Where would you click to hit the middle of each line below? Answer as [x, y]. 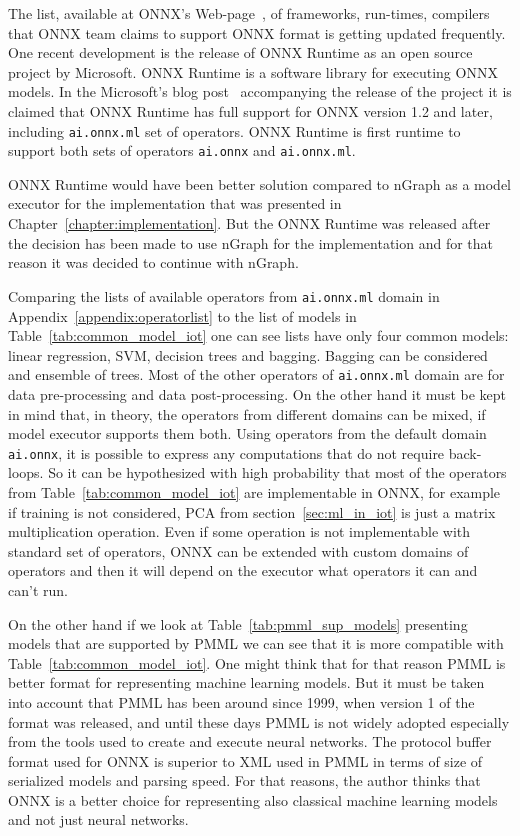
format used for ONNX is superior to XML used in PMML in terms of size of [245, 760]
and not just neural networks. [98, 819]
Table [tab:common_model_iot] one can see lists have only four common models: [258, 335]
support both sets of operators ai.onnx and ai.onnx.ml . [182, 150]
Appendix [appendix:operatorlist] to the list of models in [182, 315]
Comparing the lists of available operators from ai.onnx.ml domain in [224, 295]
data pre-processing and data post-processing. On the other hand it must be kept [257, 393]
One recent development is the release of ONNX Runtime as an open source [240, 52]
